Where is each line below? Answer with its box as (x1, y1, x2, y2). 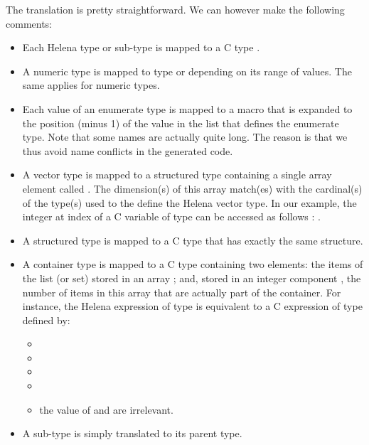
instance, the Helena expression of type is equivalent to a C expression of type (22, 299, 363, 313)
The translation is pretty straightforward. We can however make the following (6, 2, 345, 16)
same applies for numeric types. (22, 77, 160, 92)
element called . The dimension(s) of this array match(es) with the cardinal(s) (22, 181, 363, 195)
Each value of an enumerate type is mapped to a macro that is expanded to (22, 101, 353, 116)
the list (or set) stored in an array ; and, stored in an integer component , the (22, 270, 361, 285)
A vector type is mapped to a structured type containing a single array (22, 167, 332, 182)
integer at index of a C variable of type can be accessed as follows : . (22, 209, 321, 224)
